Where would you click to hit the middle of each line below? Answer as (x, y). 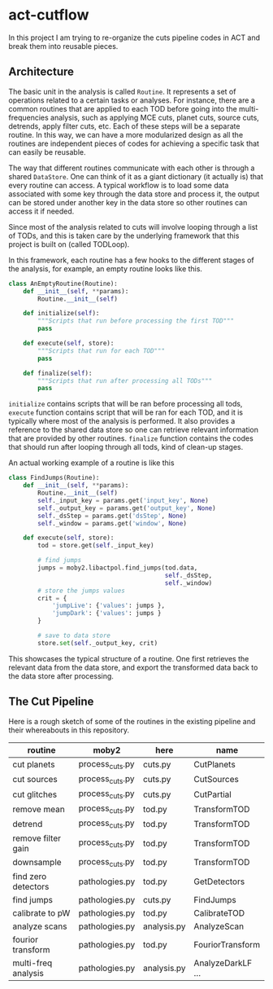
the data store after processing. (61, 676)
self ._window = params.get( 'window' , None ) (112, 523)
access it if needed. (41, 211)
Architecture (41, 72)
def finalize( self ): (58, 373)
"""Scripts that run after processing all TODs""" (125, 380)
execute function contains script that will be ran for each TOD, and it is (126, 412)
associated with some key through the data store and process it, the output (134, 194)
